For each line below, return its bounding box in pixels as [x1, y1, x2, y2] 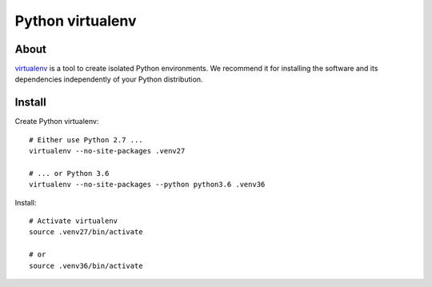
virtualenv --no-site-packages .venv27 [29, 146, 186, 156]
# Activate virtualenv [29, 217, 118, 225]
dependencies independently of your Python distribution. [14, 74, 203, 84]
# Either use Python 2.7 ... [29, 135, 143, 144]
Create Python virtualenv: [14, 117, 99, 126]
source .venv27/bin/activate [29, 228, 143, 237]
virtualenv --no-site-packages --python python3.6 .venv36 [29, 180, 266, 189]
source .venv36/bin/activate [29, 261, 143, 270]
